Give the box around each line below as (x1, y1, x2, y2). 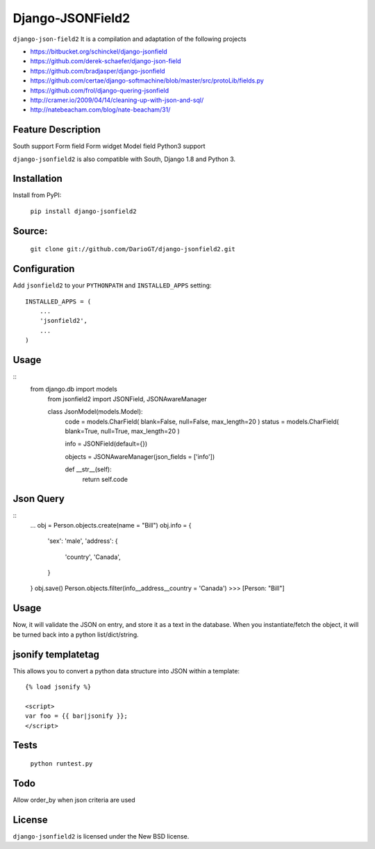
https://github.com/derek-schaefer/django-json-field (30, 57, 181, 65)
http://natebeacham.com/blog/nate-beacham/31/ (30, 106, 171, 114)
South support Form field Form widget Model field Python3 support (12, 142, 206, 151)
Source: (12, 225, 48, 237)
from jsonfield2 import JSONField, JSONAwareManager (47, 394, 208, 403)
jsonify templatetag (12, 648, 100, 660)
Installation (12, 173, 62, 185)
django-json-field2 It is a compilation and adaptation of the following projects (12, 35, 247, 43)
